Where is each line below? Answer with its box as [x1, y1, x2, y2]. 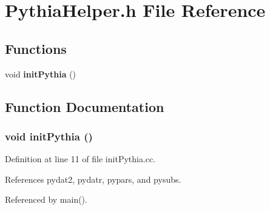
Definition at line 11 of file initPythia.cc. [5, 153, 156, 165]
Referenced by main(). [5, 193, 87, 206]
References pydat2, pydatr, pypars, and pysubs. [5, 172, 181, 185]
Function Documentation [5, 97, 164, 116]
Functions [5, 39, 67, 57]
